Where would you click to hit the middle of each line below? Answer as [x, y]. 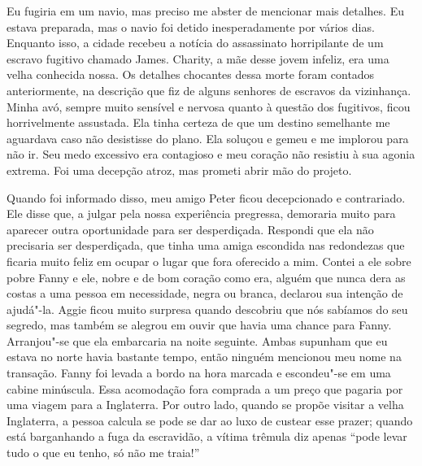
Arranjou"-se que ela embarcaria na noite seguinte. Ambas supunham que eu [197, 340]
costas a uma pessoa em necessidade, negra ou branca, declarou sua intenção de [205, 293]
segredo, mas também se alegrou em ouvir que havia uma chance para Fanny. [199, 325]
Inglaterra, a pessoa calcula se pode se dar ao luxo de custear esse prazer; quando [210, 420]
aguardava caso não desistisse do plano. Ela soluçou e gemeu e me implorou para [208, 138]
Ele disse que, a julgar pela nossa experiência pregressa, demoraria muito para [201, 213]
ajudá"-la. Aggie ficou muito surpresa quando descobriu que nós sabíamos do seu [207, 309]
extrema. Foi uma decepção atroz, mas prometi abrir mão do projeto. [179, 170]
